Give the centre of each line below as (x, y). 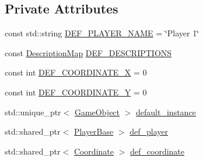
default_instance (166, 112)
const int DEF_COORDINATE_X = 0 (76, 72)
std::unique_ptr (33, 112)
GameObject (97, 112)
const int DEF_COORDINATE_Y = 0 (76, 92)
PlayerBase (94, 131)
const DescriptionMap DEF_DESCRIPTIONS (88, 52)
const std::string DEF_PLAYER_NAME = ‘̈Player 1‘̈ (102, 33)
